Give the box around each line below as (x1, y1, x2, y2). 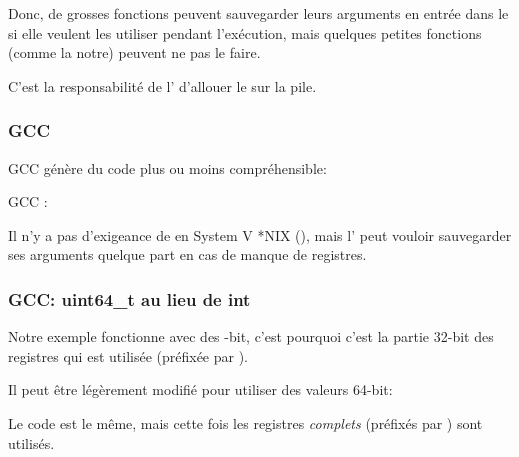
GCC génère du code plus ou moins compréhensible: (8, 157, 327, 178)
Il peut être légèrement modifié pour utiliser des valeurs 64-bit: (8, 379, 393, 400)
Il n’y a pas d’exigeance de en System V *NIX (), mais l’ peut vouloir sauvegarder (8, 224, 512, 245)
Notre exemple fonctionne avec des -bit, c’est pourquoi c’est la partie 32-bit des (8, 326, 494, 347)
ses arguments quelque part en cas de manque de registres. (8, 244, 367, 265)
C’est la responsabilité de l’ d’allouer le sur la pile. (8, 75, 317, 96)
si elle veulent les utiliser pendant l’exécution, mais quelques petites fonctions (8, 22, 482, 43)
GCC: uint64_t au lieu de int (8, 286, 251, 311)
